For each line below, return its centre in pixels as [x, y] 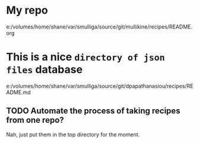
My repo [27, 10]
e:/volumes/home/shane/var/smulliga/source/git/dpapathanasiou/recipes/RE [100, 86]
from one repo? [35, 120]
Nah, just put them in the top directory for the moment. [73, 135]
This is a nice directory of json [86, 57]
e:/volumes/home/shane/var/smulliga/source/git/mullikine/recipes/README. [99, 27]
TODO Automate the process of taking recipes [93, 111]
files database [45, 70]
